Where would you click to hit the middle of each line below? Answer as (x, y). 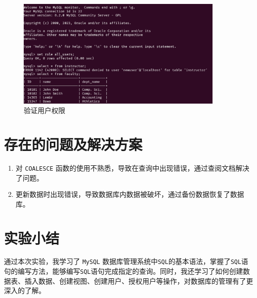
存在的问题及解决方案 (73, 144)
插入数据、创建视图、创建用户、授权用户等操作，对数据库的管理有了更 (139, 280)
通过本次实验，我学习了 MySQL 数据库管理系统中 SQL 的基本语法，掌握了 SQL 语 (126, 261)
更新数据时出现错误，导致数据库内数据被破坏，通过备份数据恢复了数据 (130, 194)
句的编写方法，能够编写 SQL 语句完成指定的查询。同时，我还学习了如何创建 (124, 271)
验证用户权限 (44, 110)
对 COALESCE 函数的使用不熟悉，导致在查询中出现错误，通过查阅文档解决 (132, 168)
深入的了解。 (25, 290)
